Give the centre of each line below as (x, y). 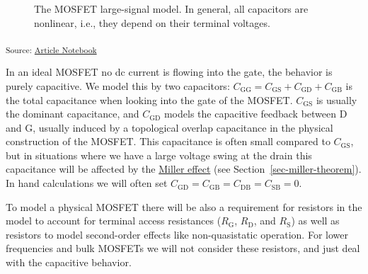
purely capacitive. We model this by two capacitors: (118, 85)
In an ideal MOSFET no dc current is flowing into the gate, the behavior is (169, 72)
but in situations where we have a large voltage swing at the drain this (159, 155)
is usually (337, 99)
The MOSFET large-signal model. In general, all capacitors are (171, 8)
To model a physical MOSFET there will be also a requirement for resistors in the (184, 206)
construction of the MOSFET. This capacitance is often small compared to (168, 141)
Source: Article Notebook (51, 49)
